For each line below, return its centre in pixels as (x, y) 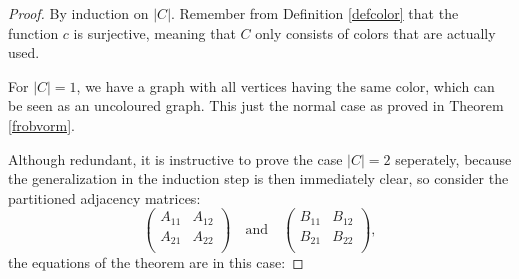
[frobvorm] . (42, 124)
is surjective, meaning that (154, 32)
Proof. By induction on (78, 13)
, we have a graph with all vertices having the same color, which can (285, 85)
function (33, 32)
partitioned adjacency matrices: (104, 197)
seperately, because (453, 158)
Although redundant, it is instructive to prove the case (175, 158)
